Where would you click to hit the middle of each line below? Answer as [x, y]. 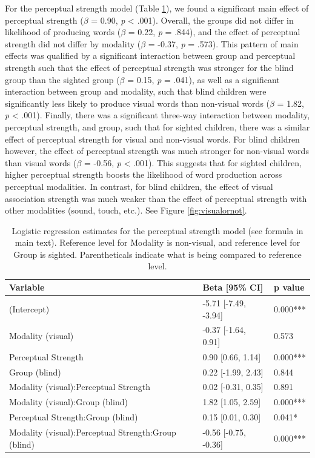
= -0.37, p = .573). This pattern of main [223, 43]
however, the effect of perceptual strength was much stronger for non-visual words [157, 151]
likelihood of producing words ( [63, 32]
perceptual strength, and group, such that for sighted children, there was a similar [157, 126]
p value [289, 287]
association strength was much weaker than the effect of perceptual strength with [156, 198]
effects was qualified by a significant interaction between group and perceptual [150, 56]
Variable [27, 287]
